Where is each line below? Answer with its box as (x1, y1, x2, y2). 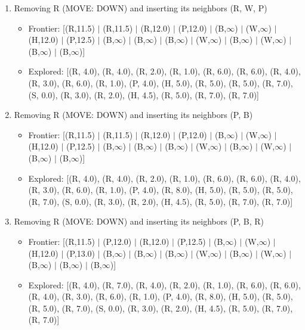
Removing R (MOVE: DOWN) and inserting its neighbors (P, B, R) (14, 215, 264, 228)
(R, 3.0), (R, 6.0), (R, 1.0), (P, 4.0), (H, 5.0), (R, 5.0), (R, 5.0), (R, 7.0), (28, 76, 293, 89)
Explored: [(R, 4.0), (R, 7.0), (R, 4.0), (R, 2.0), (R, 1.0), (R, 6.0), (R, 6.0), (28, 278, 301, 291)
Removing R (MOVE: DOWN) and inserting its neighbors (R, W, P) (14, 2, 267, 14)
